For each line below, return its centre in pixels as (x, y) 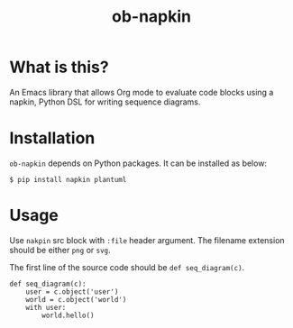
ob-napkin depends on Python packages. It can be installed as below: (138, 163)
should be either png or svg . (60, 250)
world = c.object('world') (76, 299)
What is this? (60, 67)
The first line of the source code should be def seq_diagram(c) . (127, 267)
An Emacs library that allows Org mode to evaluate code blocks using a (142, 92)
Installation (52, 138)
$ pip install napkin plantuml (68, 179)
